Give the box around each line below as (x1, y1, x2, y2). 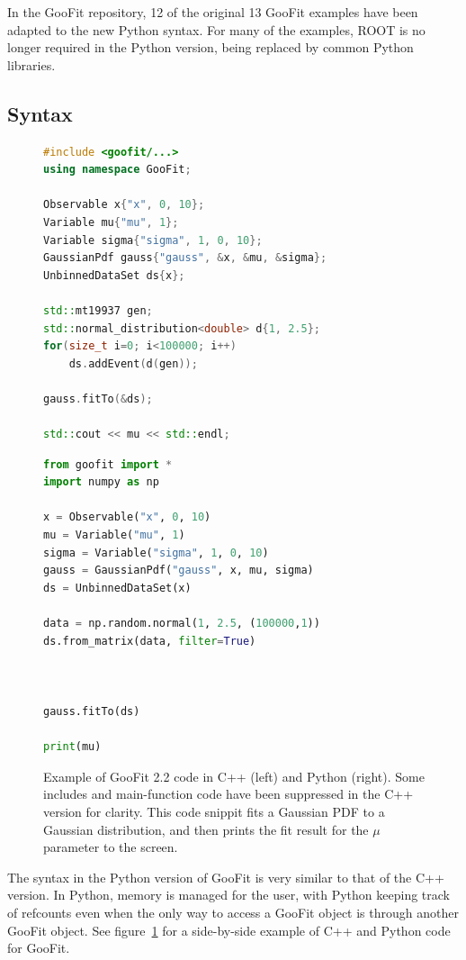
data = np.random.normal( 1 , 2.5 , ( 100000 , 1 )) (43, 617, 320, 630)
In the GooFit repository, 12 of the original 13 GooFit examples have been (7, 3, 418, 21)
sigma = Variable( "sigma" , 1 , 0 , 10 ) (43, 546, 269, 559)
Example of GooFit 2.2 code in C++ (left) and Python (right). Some (43, 766, 425, 785)
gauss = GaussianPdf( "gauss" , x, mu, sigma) (43, 564, 314, 577)
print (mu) (43, 740, 102, 754)
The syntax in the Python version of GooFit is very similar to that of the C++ (7, 867, 444, 886)
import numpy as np (43, 475, 159, 489)
